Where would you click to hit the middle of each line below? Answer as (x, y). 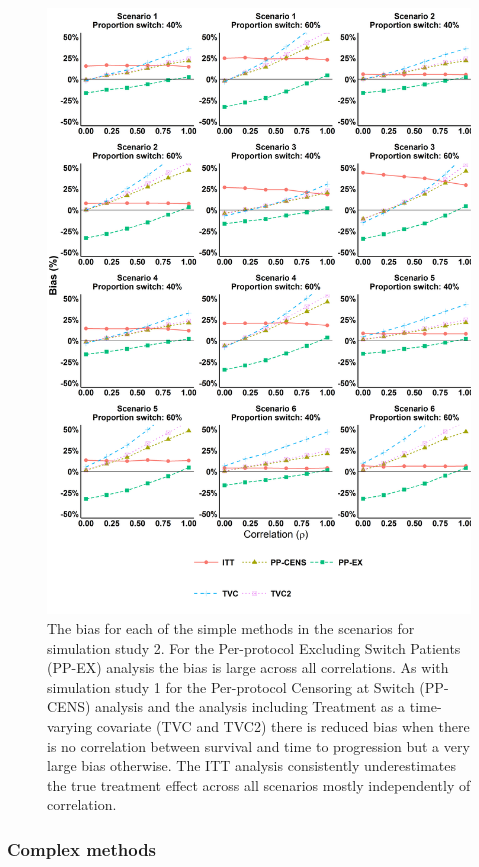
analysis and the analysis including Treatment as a (250, 706)
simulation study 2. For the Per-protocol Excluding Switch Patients (254, 647)
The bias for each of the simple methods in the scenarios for (231, 627)
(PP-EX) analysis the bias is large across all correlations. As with (248, 667)
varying (70, 725)
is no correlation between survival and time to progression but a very (258, 745)
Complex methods (82, 848)
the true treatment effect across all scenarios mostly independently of (259, 784)
